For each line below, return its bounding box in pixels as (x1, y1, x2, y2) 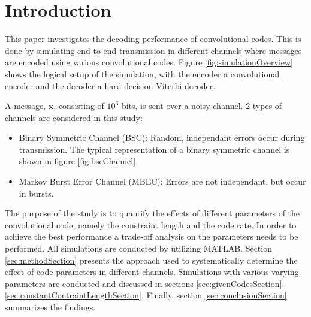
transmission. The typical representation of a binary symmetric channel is (19, 143, 290, 155)
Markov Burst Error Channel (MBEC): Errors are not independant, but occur (19, 175, 306, 188)
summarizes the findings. (5, 301, 96, 313)
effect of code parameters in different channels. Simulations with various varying (5, 265, 299, 278)
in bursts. (19, 186, 54, 199)
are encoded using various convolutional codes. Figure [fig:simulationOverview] (5, 56, 293, 68)
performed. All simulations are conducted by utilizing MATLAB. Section (5, 242, 272, 255)
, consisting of (53, 99, 104, 112)
